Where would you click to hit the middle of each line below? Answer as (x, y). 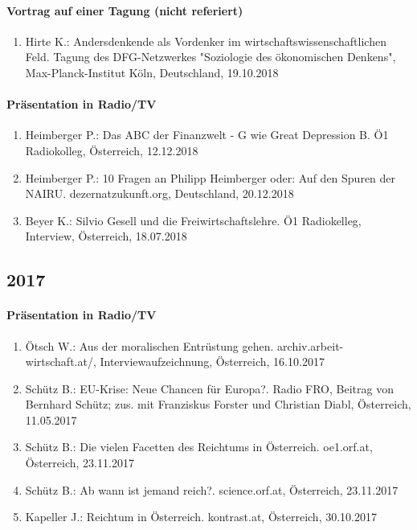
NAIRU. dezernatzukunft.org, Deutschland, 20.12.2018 (159, 193)
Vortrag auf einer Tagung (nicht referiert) (125, 10)
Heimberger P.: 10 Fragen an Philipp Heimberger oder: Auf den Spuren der (211, 177)
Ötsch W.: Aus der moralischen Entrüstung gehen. (149, 345)
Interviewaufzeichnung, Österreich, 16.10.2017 (212, 362)
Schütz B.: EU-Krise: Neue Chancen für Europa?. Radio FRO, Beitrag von (209, 388)
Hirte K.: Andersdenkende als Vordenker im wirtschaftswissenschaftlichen (206, 41)
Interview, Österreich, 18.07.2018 (106, 236)
